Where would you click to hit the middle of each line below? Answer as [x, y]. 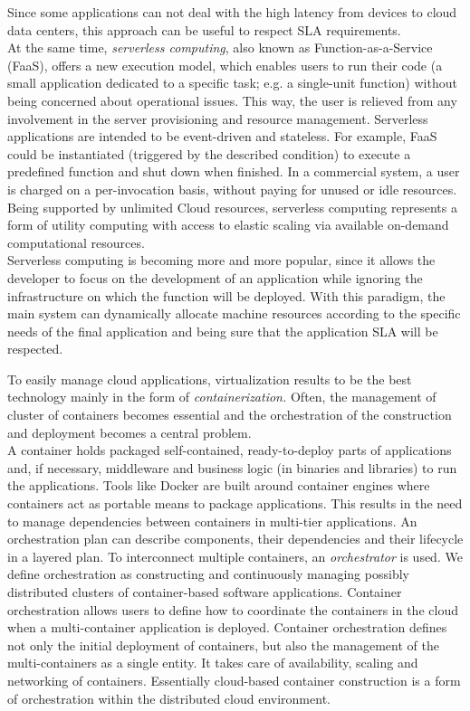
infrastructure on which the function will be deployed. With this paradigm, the [226, 295]
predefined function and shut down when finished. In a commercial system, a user [234, 171]
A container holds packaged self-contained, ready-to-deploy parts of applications [230, 450]
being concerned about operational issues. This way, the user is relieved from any [232, 100]
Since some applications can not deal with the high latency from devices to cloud [232, 12]
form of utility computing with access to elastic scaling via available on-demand [228, 225]
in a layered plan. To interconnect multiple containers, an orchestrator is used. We [235, 556]
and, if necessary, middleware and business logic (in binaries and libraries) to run [232, 467]
